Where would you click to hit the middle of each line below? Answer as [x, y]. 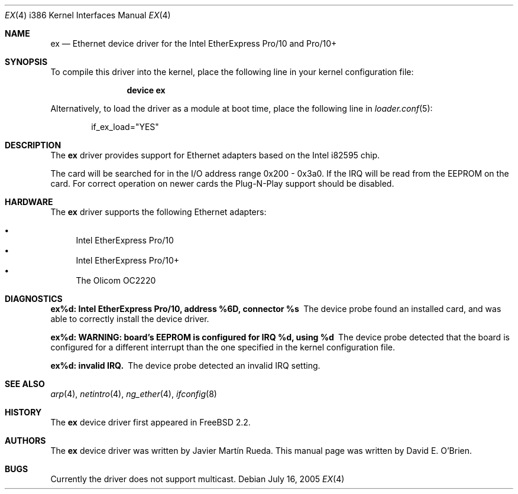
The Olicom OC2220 [116, 280]
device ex [146, 90]
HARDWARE [29, 202]
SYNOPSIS [26, 62]
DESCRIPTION [33, 145]
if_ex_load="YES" [125, 127]
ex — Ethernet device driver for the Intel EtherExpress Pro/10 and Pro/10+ [194, 43]
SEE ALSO [25, 384]
